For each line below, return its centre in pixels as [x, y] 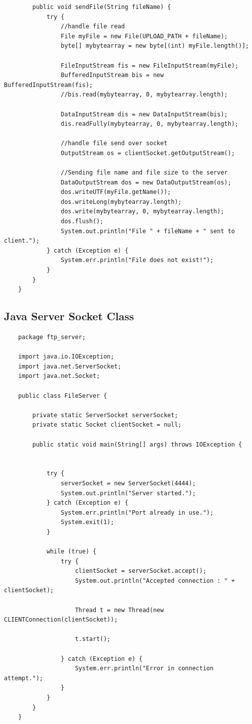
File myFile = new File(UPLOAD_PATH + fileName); [144, 36]
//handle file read [93, 27]
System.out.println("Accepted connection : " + [155, 581]
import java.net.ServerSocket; [70, 366]
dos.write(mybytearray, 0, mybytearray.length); [142, 212]
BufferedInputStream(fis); [48, 85]
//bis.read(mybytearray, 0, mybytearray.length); [144, 95]
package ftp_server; [52, 337]
